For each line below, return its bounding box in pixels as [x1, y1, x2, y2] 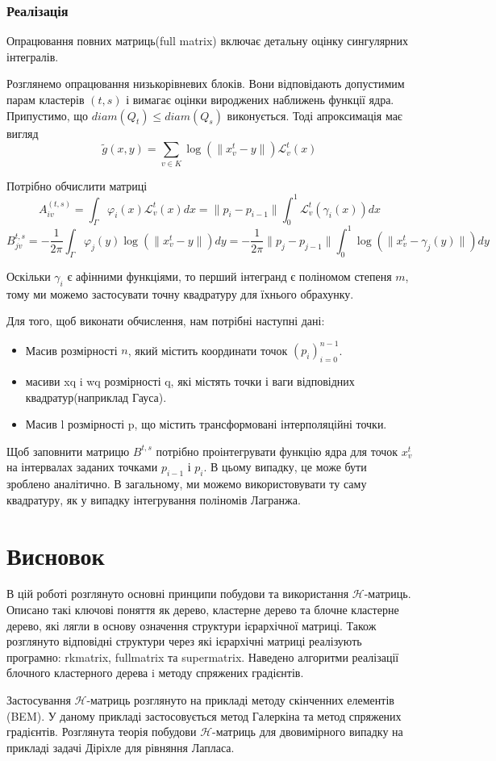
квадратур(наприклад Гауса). [25, 388, 167, 405]
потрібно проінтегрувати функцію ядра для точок [156, 442, 398, 459]
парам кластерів [6, 91, 85, 107]
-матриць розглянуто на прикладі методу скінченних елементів [86, 692, 394, 709]
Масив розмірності [25, 341, 118, 358]
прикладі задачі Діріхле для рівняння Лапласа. [6, 738, 235, 755]
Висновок [6, 538, 105, 571]
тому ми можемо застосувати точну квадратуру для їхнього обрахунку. [6, 285, 354, 302]
